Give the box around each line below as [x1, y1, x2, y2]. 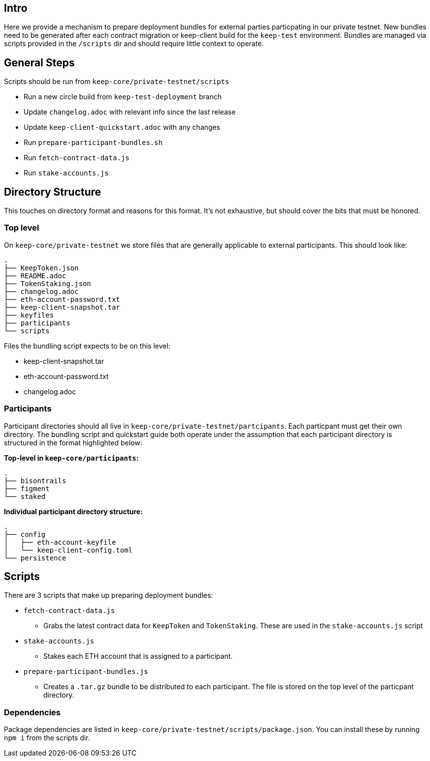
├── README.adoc [4, 271, 66, 280]
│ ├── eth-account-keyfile [4, 538, 116, 546]
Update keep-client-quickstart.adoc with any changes [24, 123, 220, 132]
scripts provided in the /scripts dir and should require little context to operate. [4, 39, 264, 48]
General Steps [4, 56, 75, 69]
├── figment [4, 484, 50, 493]
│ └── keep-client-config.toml [4, 546, 133, 554]
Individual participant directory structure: [4, 507, 143, 516]
